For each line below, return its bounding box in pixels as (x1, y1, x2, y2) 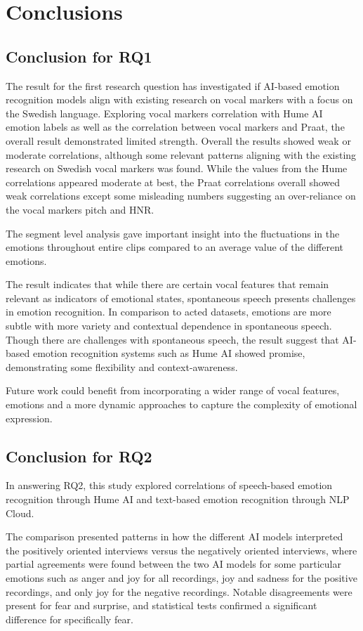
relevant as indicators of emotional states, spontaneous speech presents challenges (6, 290, 356, 305)
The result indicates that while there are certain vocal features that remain (6, 277, 329, 292)
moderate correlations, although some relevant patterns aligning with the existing (6, 147, 357, 162)
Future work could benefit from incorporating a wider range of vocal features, (6, 383, 340, 398)
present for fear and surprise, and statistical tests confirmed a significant (6, 598, 317, 613)
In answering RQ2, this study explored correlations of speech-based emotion (6, 478, 333, 493)
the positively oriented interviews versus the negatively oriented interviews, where (6, 542, 357, 557)
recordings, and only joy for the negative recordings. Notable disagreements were (6, 584, 352, 599)
